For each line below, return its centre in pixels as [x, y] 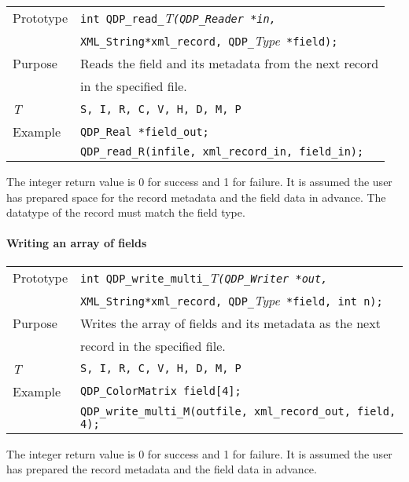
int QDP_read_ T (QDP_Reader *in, [178, 18]
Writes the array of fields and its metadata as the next [230, 323]
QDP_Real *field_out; [145, 131]
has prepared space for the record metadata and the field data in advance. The [196, 197]
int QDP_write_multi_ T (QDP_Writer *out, [204, 277]
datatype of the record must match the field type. [126, 212]
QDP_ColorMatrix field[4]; [161, 391]
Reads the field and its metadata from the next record [230, 63]
